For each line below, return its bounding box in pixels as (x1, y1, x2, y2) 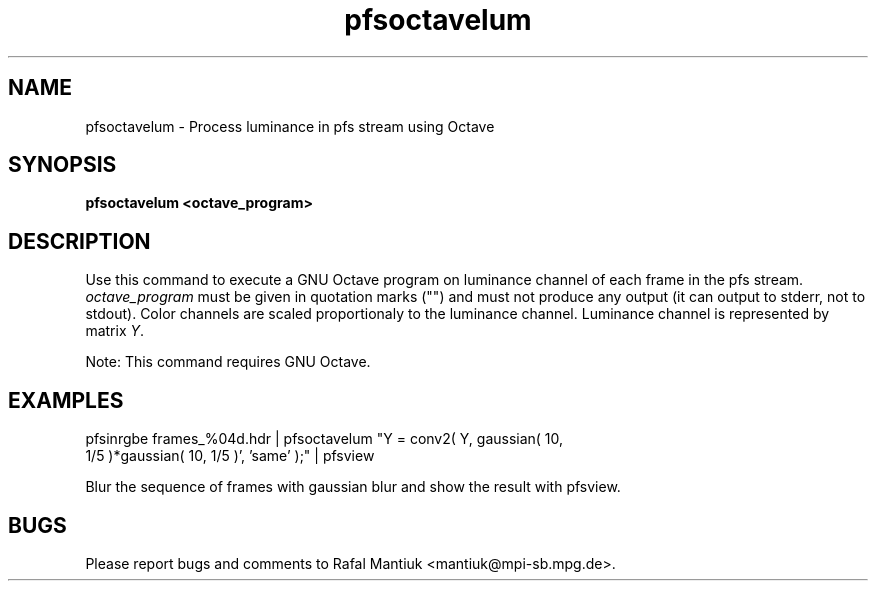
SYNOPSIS (8, 152, 117, 178)
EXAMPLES (8, 387, 124, 413)
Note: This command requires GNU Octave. (85, 353, 371, 371)
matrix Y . (85, 322, 145, 340)
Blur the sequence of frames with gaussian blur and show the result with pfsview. (85, 478, 621, 496)
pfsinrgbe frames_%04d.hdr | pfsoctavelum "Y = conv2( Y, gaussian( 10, (85, 430, 564, 448)
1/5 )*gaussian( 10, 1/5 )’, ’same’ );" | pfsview (85, 447, 375, 465)
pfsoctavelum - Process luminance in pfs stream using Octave (85, 117, 495, 135)
